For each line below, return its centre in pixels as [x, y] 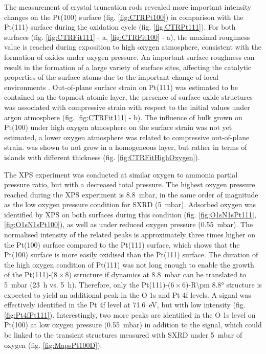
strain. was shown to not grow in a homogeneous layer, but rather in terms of [126, 147]
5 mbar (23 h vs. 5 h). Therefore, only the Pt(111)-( [87, 285]
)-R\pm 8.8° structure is [224, 285]
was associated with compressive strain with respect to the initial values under [127, 107]
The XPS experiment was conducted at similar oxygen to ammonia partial [121, 174]
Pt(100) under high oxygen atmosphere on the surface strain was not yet [118, 127]
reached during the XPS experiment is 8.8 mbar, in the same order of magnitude [131, 194]
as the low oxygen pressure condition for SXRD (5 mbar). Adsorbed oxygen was [130, 204]
